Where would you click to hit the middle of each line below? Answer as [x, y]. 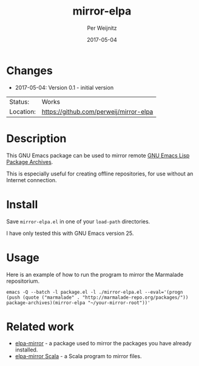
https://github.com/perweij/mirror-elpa [97, 112]
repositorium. [23, 281]
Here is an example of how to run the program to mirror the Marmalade [95, 274]
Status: [19, 101]
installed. [26, 350]
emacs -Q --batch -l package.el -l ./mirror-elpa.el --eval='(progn [95, 292]
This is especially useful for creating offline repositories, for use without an [100, 174]
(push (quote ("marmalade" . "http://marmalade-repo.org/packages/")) [97, 297]
